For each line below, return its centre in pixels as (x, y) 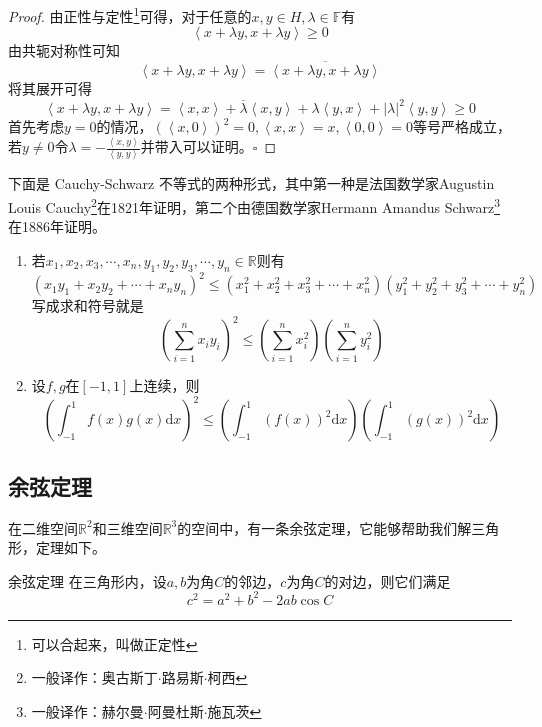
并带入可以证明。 (196, 146)
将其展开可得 (50, 88)
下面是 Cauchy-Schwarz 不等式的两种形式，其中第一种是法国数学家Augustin (251, 183)
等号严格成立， (462, 126)
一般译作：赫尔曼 (87, 710)
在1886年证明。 (57, 226)
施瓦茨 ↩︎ (234, 710)
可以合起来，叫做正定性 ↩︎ (114, 643)
